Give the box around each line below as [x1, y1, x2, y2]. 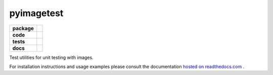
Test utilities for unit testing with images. [9, 54, 94, 60]
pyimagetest [9, 8, 64, 19]
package [12, 25, 34, 32]
